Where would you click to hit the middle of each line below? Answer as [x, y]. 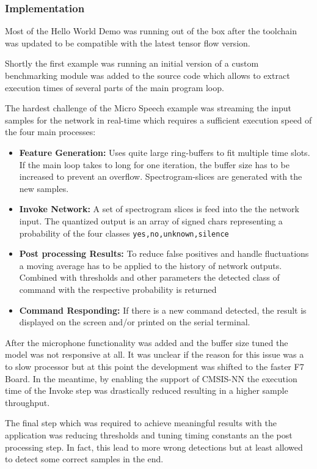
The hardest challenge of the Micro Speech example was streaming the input [148, 108]
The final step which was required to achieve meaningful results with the [141, 423]
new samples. [44, 188]
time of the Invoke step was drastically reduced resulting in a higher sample [147, 390]
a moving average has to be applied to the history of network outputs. [151, 265]
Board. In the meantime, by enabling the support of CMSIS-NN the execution [151, 378]
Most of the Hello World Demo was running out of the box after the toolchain [151, 31]
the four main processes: [50, 132]
